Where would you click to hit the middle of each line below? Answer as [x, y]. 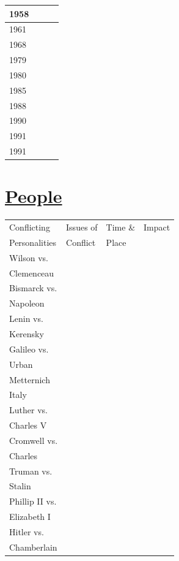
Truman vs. [31, 471]
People [34, 196]
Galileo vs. [29, 349]
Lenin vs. [26, 319]
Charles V [28, 425]
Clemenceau [32, 273]
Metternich [30, 379]
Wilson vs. [29, 257]
